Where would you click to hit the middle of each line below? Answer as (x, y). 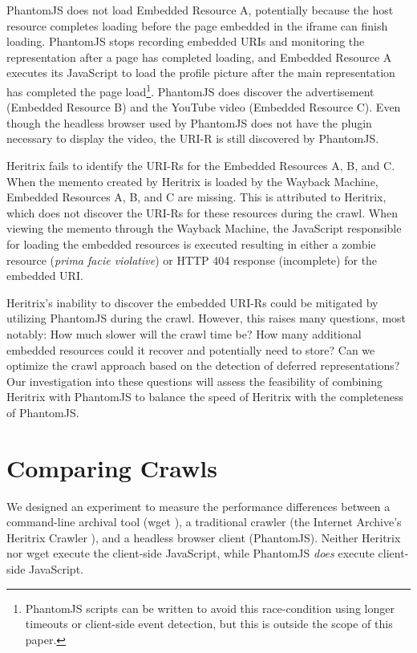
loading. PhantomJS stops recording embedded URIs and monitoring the (186, 41)
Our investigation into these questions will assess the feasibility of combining (194, 381)
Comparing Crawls (112, 467)
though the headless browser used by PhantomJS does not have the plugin (189, 122)
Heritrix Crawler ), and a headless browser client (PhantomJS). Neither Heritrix (204, 537)
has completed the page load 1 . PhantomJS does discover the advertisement (190, 90)
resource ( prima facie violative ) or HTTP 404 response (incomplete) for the (192, 260)
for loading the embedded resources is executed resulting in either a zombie (191, 243)
